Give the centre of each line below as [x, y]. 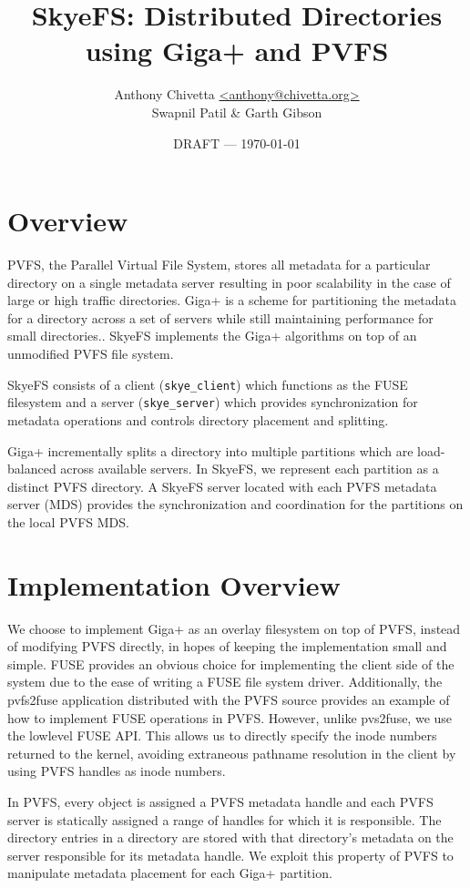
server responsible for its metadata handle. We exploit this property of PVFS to [230, 855]
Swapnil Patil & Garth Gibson [237, 112]
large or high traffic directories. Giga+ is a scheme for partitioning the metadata [232, 300]
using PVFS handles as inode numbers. [117, 771]
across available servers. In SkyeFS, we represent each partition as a [250, 469]
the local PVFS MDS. [68, 521]
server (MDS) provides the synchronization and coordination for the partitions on [235, 504]
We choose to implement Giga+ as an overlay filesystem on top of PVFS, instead [234, 628]
